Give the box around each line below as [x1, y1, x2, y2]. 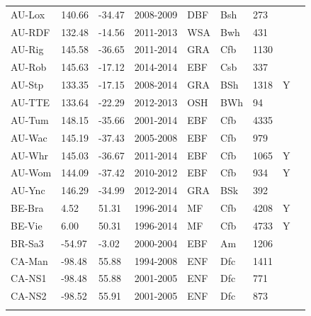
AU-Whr [11, 147, 48, 162]
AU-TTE [11, 94, 50, 109]
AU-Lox [11, 6, 45, 21]
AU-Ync [11, 183, 45, 198]
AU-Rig [11, 42, 44, 57]
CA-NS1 [11, 271, 47, 286]
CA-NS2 [11, 288, 47, 303]
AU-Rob [11, 60, 47, 74]
